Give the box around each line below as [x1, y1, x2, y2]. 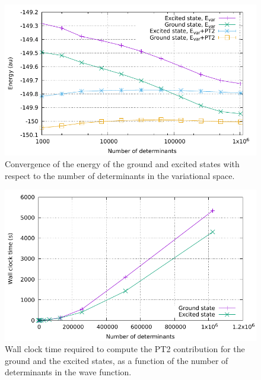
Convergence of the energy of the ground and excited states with [5, 157, 240, 170]
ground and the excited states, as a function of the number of [5, 354, 228, 366]
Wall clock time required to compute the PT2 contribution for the [5, 343, 245, 355]
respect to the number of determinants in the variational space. [5, 169, 235, 181]
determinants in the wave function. [5, 366, 132, 378]
